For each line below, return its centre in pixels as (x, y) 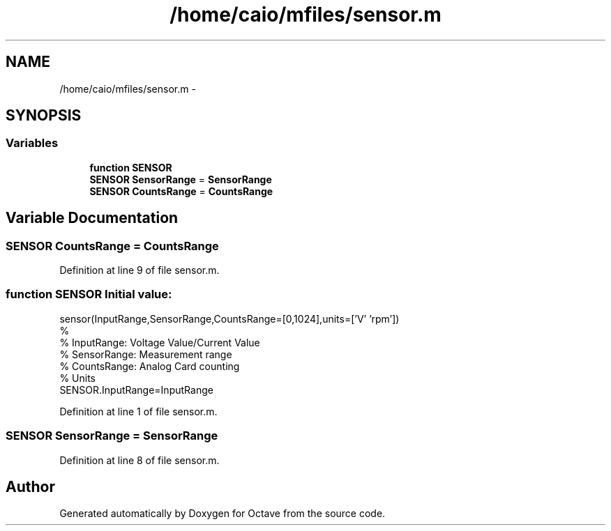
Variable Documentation (92, 218)
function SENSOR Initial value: (89, 294)
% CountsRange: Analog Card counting (150, 366)
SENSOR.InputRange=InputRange (136, 390)
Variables (32, 143)
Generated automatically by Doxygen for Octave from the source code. (222, 514)
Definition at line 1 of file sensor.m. (138, 411)
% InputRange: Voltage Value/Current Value (160, 342)
